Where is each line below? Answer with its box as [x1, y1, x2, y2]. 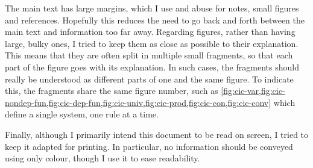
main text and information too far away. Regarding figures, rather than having [5, 25, 296, 38]
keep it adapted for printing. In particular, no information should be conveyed [5, 140, 293, 152]
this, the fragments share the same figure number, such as [5, 84, 218, 97]
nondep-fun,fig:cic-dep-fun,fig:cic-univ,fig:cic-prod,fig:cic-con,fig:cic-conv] [5, 96, 271, 108]
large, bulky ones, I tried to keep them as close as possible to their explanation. [5, 37, 299, 49]
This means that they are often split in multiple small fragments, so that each [5, 49, 293, 61]
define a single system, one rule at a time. [5, 108, 159, 120]
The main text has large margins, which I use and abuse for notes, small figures [5, 2, 299, 14]
